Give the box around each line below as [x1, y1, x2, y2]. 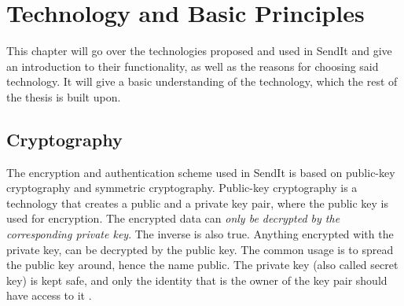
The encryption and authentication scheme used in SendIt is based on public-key [6, 164, 395, 180]
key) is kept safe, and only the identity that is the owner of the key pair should [6, 271, 387, 288]
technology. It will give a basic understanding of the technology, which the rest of [6, 73, 398, 90]
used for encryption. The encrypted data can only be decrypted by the [6, 210, 340, 227]
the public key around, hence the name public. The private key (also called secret [6, 256, 398, 273]
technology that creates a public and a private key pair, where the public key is [6, 194, 389, 211]
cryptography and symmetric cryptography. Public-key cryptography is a [6, 179, 358, 196]
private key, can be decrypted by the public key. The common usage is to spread [6, 241, 394, 257]
